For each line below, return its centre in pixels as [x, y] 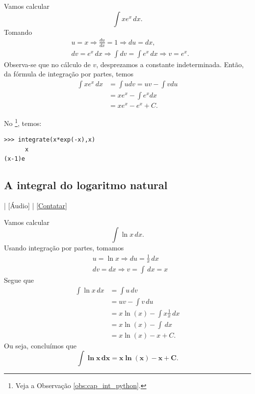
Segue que [19, 280]
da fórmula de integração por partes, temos [69, 74]
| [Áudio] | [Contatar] [36, 206]
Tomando [18, 32]
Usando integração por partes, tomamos [64, 248]
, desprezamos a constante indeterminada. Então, [170, 64]
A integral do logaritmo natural [86, 185]
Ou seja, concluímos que [40, 345]
